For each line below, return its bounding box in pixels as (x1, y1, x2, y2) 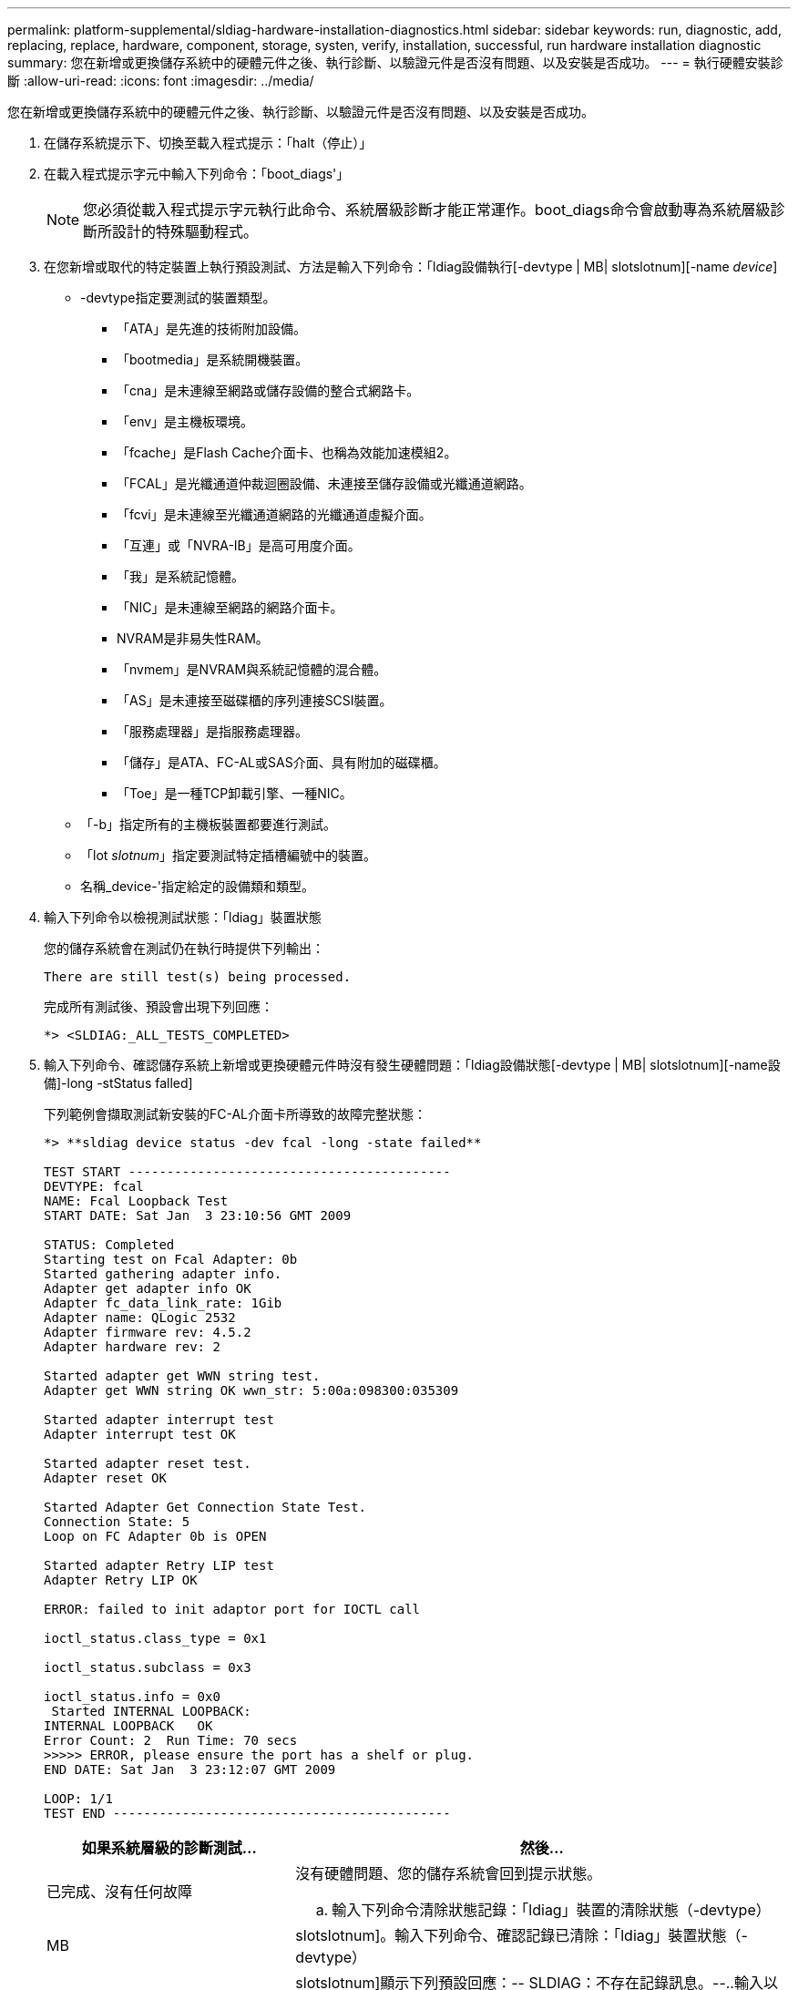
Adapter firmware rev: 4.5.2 (44, 1325, 251, 1339)
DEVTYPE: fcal (44, 1179, 144, 1194)
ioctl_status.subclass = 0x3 (44, 1660, 251, 1675)
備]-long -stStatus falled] (44, 1075, 193, 1091)
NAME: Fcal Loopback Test (44, 1194, 229, 1208)
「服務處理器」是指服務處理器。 (117, 723, 308, 739)
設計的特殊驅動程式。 (112, 222, 259, 241)
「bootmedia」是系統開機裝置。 (117, 352, 309, 367)
